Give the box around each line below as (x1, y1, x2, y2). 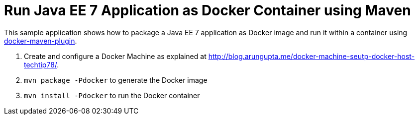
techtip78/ (24, 60, 57, 69)
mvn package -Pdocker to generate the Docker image (24, 75, 208, 84)
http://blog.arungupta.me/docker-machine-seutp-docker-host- (208, 52, 415, 60)
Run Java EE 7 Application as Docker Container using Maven (4, 2, 411, 19)
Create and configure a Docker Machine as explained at (24, 52, 207, 60)
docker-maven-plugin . (4, 36, 77, 45)
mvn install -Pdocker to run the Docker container (24, 91, 200, 100)
